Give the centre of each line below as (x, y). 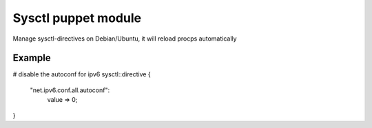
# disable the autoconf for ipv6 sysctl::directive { (82, 74)
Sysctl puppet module (77, 18)
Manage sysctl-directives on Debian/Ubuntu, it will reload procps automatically (125, 39)
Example (32, 58)
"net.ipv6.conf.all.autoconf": (70, 90)
